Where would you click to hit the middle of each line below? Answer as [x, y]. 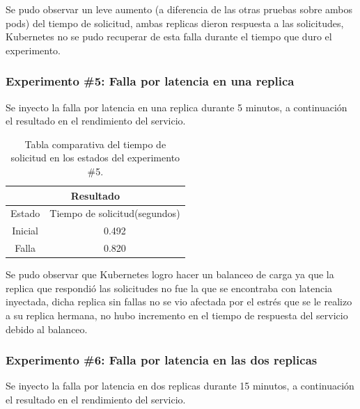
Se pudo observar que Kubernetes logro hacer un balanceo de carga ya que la [170, 274]
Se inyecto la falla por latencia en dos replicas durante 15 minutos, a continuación [180, 386]
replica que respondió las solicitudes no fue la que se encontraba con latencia [169, 288]
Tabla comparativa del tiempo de [95, 144]
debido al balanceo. [47, 329]
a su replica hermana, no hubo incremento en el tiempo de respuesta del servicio [177, 315]
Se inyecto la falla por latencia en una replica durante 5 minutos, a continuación [177, 107]
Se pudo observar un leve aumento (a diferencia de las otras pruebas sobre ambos [179, 9]
